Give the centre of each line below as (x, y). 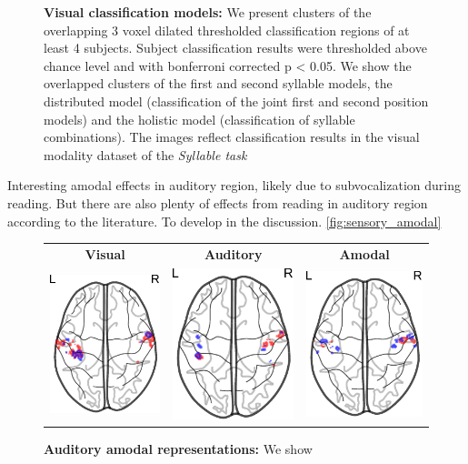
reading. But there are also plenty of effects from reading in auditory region (218, 202)
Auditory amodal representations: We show (178, 448)
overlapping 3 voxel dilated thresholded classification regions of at (227, 30)
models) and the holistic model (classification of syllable (199, 119)
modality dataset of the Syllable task (145, 154)
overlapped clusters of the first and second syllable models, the (218, 83)
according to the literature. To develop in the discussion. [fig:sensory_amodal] (224, 221)
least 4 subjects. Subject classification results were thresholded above (235, 48)
